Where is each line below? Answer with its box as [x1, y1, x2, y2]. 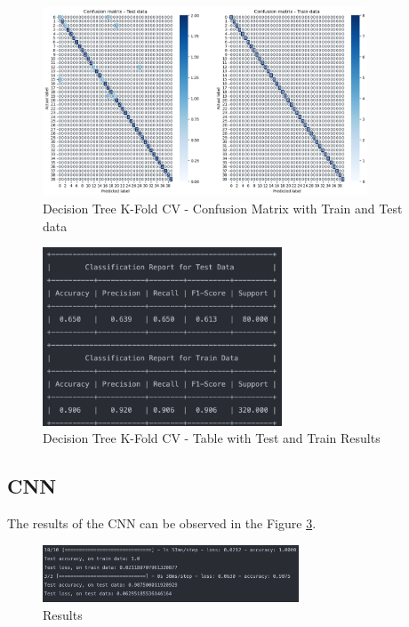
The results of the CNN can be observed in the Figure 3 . [7, 514, 317, 533]
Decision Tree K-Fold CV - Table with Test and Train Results [43, 429, 381, 447]
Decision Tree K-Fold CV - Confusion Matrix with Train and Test [43, 198, 403, 217]
